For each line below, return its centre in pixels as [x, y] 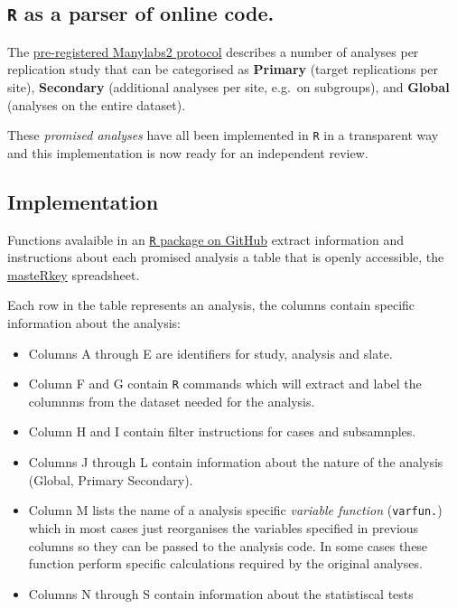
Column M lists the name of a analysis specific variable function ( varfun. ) [235, 510]
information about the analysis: [94, 323]
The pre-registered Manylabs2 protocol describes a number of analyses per [213, 51]
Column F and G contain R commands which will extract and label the [225, 384]
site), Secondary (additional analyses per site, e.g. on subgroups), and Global [228, 86]
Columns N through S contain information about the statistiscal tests [221, 593]
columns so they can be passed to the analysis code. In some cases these [228, 545]
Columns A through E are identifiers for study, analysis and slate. [210, 353]
